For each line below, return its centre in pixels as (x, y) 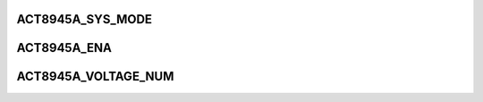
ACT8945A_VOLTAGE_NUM (95, 76)
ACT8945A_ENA (64, 48)
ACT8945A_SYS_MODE (84, 19)
